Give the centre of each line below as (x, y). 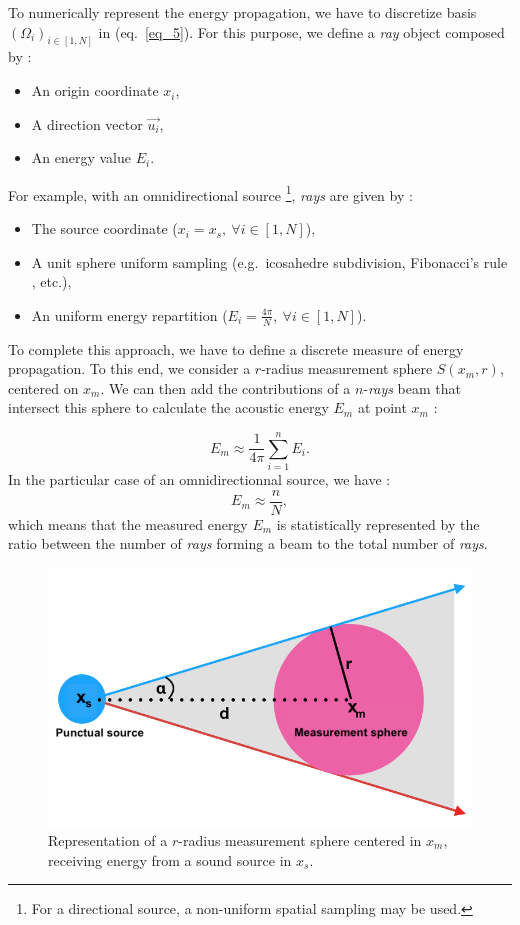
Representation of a (108, 839)
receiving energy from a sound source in (170, 859)
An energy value (81, 157)
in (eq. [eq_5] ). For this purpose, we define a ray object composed (301, 31)
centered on (43, 387)
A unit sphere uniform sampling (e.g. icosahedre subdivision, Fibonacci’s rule (269, 261)
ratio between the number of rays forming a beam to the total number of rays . (248, 543)
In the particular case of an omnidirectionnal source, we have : (199, 479)
